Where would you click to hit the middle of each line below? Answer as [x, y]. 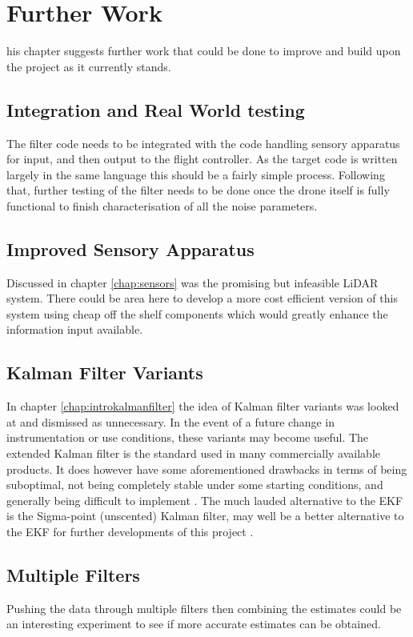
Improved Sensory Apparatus [130, 248]
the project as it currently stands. [89, 66]
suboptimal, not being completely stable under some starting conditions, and [195, 485]
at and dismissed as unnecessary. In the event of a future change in [171, 421]
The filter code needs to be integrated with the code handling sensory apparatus [203, 143]
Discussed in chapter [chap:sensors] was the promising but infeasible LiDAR [192, 282]
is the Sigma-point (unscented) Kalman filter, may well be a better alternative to [205, 516]
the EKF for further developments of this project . [130, 532]
